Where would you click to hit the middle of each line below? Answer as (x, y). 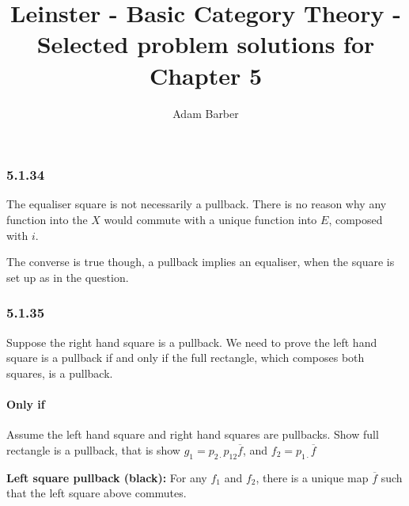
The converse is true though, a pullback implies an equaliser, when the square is (201, 262)
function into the (47, 219)
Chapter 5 (206, 75)
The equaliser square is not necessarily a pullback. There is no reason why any (197, 204)
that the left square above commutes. (97, 493)
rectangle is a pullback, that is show (93, 449)
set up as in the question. (68, 277)
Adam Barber (206, 113)
